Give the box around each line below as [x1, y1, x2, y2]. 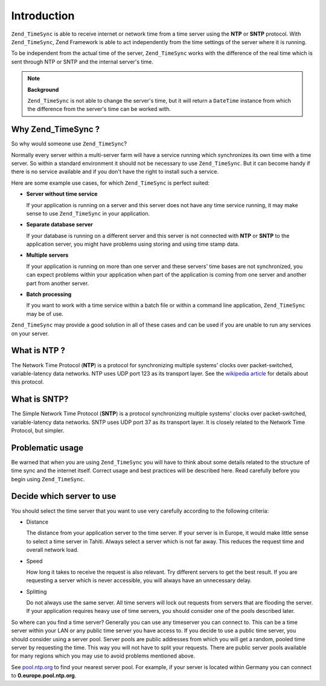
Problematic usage [11, 443, 84, 453]
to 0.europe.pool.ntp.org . [11, 672, 77, 679]
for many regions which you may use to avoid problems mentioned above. [11, 652, 196, 659]
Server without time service [26, 190, 98, 197]
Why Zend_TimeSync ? [11, 124, 100, 135]
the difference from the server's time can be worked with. [27, 106, 171, 113]
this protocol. [11, 378, 45, 386]
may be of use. [26, 310, 63, 317]
